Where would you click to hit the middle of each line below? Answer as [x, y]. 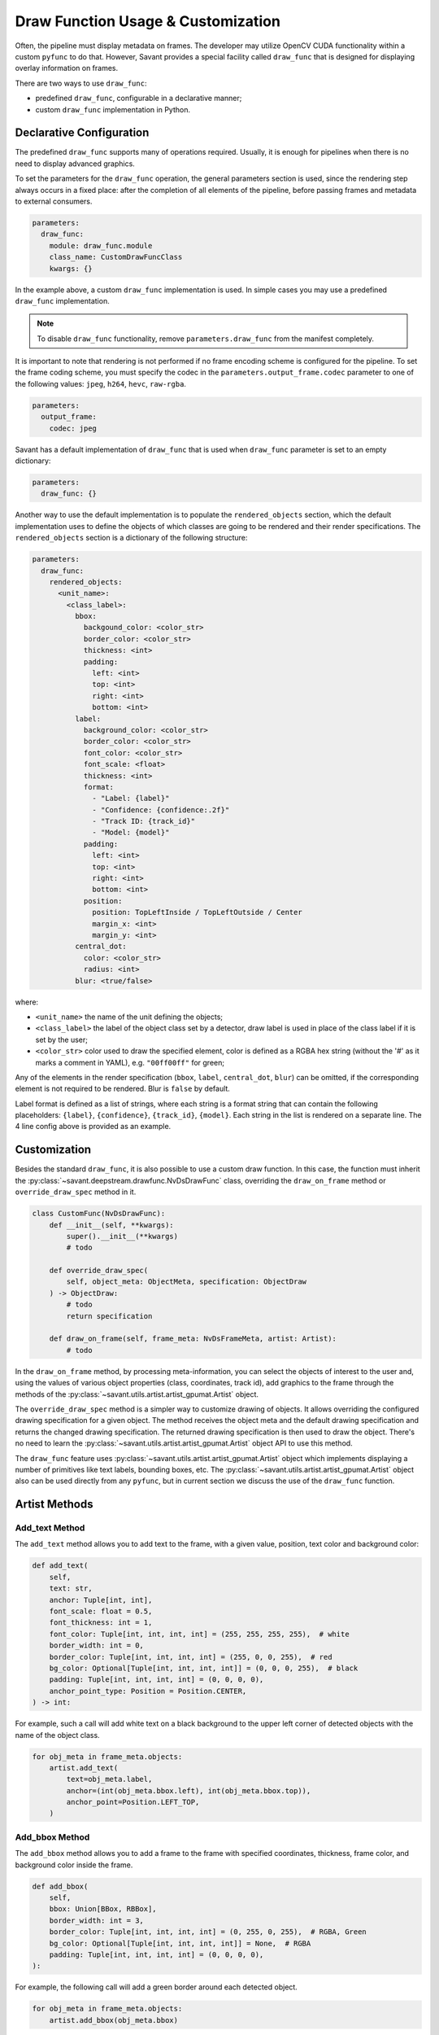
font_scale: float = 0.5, [101, 1611]
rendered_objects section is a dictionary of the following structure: [131, 538]
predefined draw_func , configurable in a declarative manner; [139, 98]
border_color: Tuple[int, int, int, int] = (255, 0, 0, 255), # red [191, 1657]
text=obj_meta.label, [109, 1779]
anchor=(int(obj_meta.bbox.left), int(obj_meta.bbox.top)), [189, 1790]
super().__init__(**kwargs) [122, 1236]
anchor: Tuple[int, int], [101, 1600]
